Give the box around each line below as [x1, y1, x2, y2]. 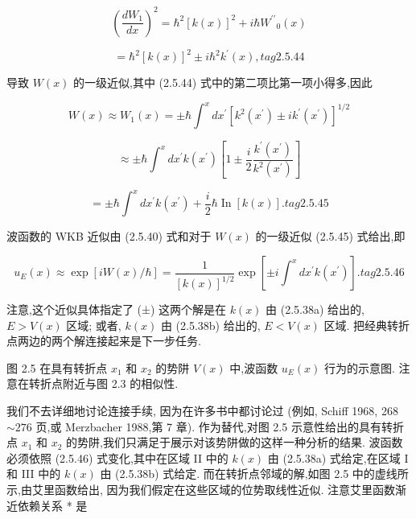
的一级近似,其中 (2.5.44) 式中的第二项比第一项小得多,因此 [73, 74, 373, 90]
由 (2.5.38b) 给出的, [160, 316, 261, 333]
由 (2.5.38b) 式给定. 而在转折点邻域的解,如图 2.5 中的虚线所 [100, 465, 409, 482]
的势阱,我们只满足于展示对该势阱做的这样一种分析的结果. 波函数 [66, 434, 403, 451]
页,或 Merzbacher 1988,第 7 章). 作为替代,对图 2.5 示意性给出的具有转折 [35, 418, 404, 435]
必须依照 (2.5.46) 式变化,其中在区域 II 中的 [6, 449, 229, 466]
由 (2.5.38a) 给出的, [266, 301, 365, 318]
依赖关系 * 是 [17, 496, 88, 513]
